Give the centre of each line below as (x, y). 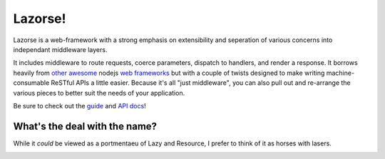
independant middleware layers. (60, 49)
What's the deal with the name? (85, 126)
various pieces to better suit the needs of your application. (99, 93)
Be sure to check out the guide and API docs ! (79, 106)
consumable (31, 83)
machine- (340, 73)
